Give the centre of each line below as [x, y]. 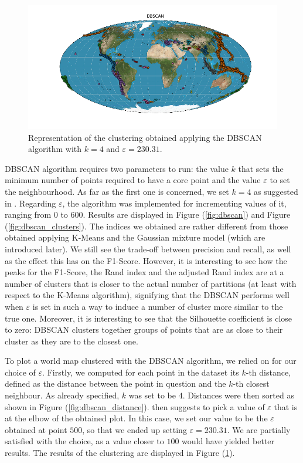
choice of [20, 372]
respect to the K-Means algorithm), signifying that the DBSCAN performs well [147, 295]
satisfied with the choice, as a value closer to [84, 441]
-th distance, [268, 372]
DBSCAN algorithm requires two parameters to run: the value [117, 168]
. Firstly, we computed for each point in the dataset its [141, 372]
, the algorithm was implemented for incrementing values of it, [174, 203]
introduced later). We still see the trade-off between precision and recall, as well [148, 249]
